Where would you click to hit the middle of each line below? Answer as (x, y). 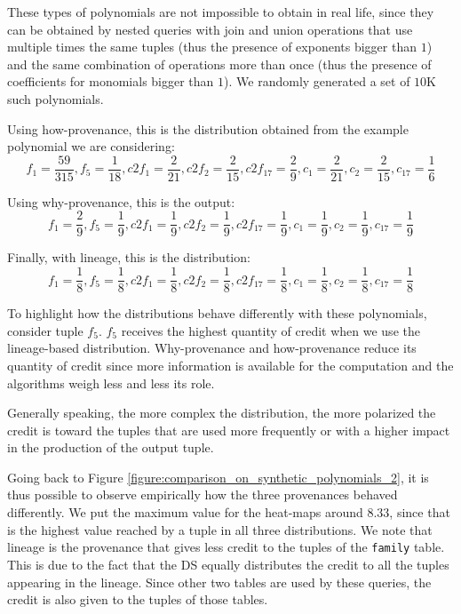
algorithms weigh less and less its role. (111, 383)
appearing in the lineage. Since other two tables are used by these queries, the (219, 582)
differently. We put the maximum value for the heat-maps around (185, 512)
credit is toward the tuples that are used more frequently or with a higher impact (229, 430)
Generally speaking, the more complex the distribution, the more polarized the (222, 413)
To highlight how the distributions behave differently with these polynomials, (217, 313)
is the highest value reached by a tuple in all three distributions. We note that (220, 529)
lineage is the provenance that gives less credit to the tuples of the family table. (226, 547)
